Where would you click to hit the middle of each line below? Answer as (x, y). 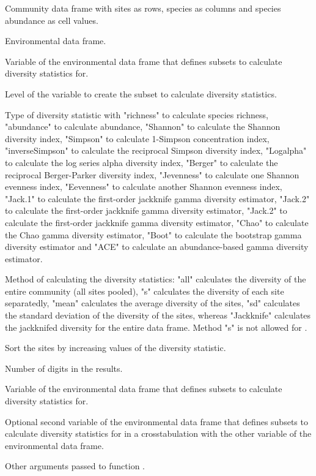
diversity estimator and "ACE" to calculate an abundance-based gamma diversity (157, 247)
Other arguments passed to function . (75, 466)
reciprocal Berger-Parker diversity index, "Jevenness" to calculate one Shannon (152, 174)
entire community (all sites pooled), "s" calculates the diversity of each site (145, 291)
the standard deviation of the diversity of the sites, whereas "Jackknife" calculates (158, 315)
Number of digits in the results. (64, 368)
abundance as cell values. (52, 20)
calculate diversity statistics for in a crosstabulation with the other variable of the (158, 433)
